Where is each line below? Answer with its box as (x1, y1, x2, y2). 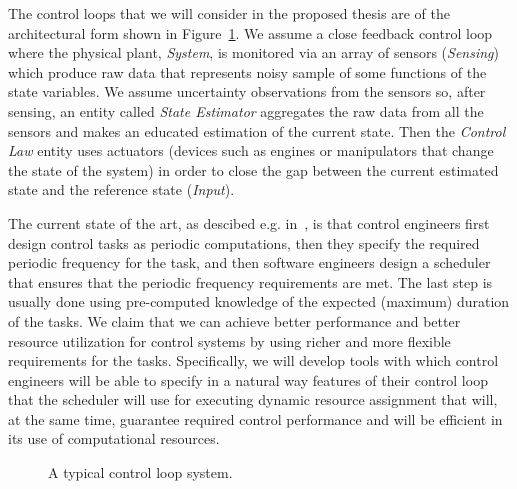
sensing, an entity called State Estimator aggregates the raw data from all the (8, 100, 484, 121)
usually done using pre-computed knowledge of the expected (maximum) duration (8, 291, 510, 312)
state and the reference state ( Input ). (8, 179, 235, 200)
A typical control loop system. (48, 462, 233, 483)
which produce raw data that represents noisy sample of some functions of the (8, 61, 487, 82)
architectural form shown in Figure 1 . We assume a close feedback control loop (8, 22, 493, 43)
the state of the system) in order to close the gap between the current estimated (8, 159, 499, 180)
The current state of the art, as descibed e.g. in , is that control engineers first (8, 212, 490, 233)
